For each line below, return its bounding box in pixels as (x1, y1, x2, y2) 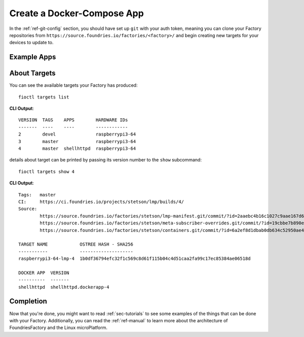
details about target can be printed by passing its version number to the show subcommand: (9, 157, 202, 163)
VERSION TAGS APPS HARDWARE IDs (18, 117, 128, 123)
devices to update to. (9, 40, 54, 46)
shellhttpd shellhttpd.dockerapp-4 (18, 284, 109, 290)
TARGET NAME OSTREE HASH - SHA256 (18, 242, 134, 247)
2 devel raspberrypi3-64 (18, 131, 136, 137)
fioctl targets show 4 (18, 168, 75, 175)
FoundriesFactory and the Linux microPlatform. (9, 325, 107, 331)
